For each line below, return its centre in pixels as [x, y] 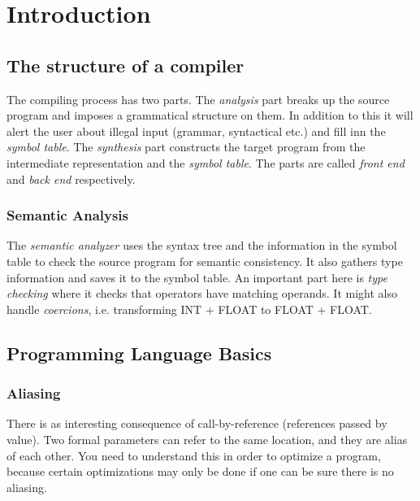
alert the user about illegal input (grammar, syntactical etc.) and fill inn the [196, 131]
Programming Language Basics [139, 353]
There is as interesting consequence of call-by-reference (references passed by [197, 423]
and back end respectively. [71, 179]
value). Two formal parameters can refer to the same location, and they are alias [207, 439]
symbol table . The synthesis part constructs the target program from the [186, 147]
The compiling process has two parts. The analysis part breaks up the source [198, 99]
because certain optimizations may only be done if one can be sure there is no [200, 471]
